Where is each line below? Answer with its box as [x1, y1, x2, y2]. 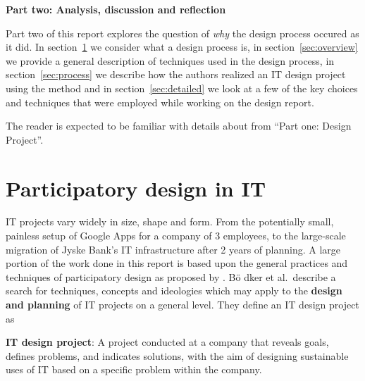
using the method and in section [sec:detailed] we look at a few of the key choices [6, 80, 358, 95]
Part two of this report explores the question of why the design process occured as [6, 25, 359, 40]
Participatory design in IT [6, 173, 266, 202]
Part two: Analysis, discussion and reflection [6, 2, 226, 16]
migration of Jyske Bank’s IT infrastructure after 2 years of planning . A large [6, 242, 341, 256]
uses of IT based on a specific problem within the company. [6, 362, 262, 377]
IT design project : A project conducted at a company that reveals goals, [6, 335, 329, 349]
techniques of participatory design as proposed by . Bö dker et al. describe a [6, 269, 336, 284]
